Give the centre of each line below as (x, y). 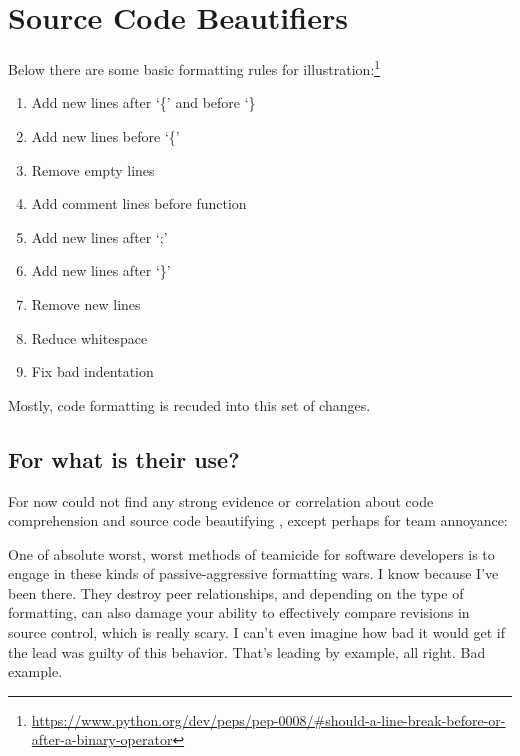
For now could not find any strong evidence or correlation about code (221, 500)
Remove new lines (86, 303)
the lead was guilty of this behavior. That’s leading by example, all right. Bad (247, 651)
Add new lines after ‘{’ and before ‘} (143, 102)
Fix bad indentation (92, 371)
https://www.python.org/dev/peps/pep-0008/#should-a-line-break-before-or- (268, 719)
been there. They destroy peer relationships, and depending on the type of (236, 592)
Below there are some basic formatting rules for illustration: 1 (194, 67)
